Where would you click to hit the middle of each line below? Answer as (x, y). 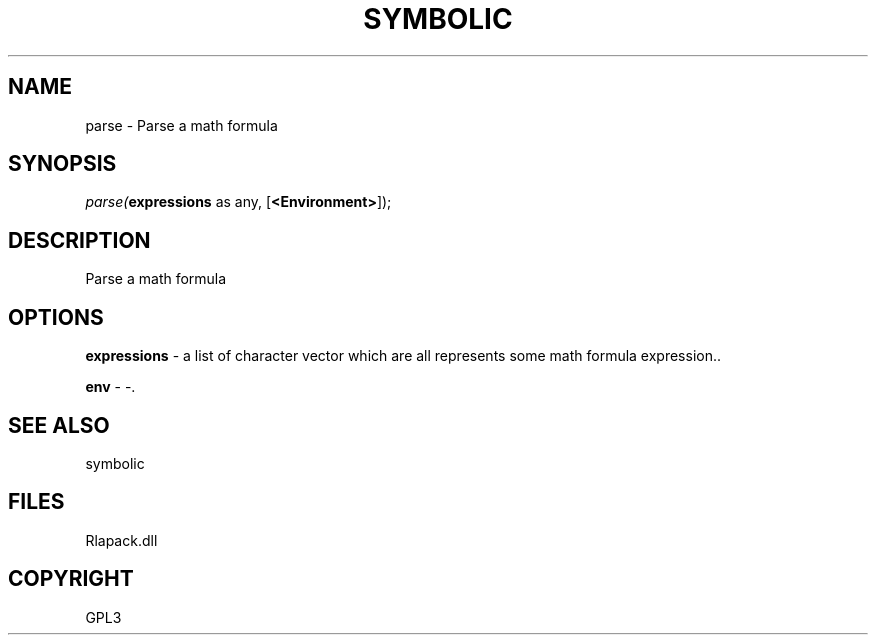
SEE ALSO (59, 425)
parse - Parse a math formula (181, 125)
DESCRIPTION (79, 240)
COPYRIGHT (71, 579)
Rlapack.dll (121, 540)
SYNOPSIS (62, 164)
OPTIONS (56, 317)
